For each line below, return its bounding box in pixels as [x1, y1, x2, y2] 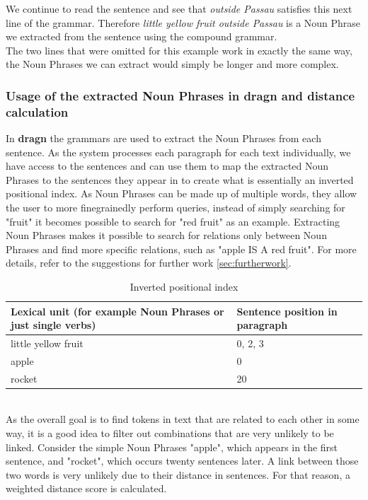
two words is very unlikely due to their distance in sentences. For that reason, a [6, 467, 350, 482]
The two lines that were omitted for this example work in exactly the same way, [6, 42, 352, 57]
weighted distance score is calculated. [6, 481, 167, 496]
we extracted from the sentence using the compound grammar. [6, 29, 277, 44]
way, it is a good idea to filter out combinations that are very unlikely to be [6, 426, 334, 441]
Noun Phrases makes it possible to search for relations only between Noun [6, 228, 327, 243]
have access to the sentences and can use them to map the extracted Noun [6, 158, 329, 173]
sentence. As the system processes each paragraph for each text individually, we [6, 144, 351, 159]
